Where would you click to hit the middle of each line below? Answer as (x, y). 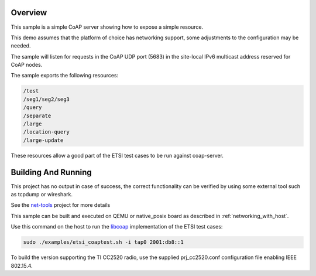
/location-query (47, 132)
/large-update (43, 140)
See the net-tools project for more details (61, 205)
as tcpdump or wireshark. (42, 195)
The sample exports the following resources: (65, 76)
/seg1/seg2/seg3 (47, 99)
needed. (21, 46)
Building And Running (51, 172)
